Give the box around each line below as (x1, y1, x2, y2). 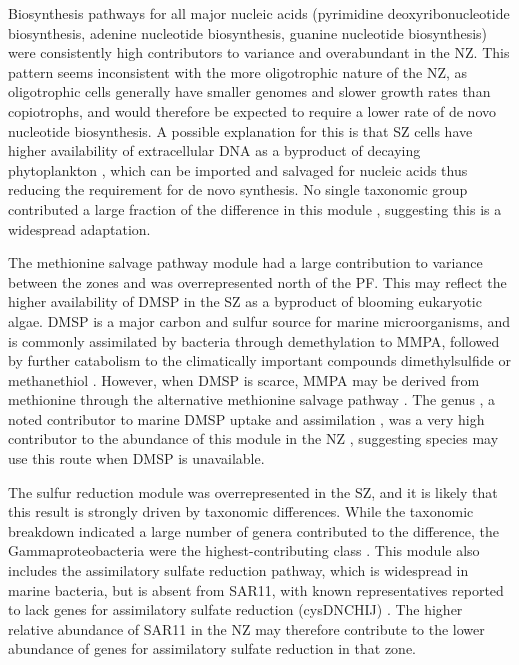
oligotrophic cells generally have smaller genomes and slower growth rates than (8, 81, 491, 102)
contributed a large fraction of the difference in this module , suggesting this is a (8, 198, 502, 219)
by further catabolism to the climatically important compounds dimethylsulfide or (8, 350, 511, 371)
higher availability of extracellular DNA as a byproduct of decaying (8, 140, 421, 161)
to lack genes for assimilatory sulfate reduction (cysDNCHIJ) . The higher (8, 599, 463, 620)
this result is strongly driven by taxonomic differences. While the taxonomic (8, 501, 474, 522)
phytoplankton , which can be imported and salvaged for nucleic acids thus (8, 159, 468, 180)
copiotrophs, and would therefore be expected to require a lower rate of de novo (8, 100, 497, 121)
